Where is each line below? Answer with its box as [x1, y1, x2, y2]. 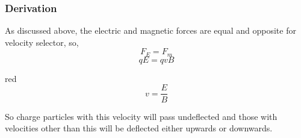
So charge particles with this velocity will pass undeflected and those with [5, 110, 278, 122]
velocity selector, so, [5, 36, 79, 48]
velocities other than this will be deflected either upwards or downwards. [5, 122, 273, 134]
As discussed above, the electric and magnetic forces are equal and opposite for [5, 24, 296, 37]
